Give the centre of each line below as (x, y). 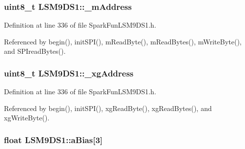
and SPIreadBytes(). (35, 51)
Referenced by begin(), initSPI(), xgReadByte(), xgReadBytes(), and (108, 108)
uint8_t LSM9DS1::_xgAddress (69, 73)
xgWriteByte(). (27, 118)
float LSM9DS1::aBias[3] (53, 139)
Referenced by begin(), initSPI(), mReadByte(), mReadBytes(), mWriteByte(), (123, 41)
